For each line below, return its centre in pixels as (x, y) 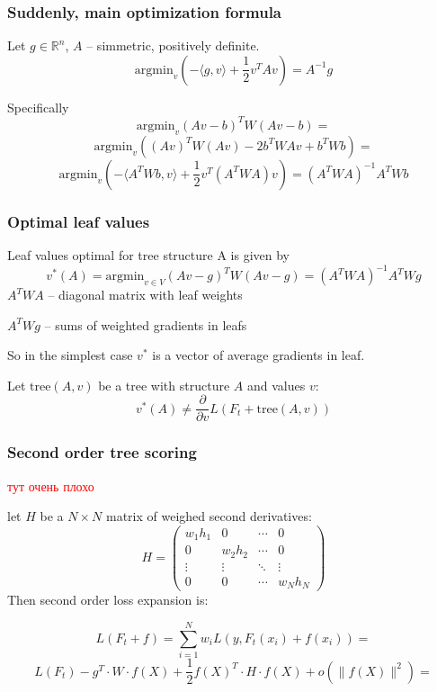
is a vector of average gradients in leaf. (259, 355)
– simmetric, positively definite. (173, 45)
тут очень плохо (51, 485)
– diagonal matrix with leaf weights (145, 295)
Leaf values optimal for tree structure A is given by (149, 254)
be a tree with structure (164, 385)
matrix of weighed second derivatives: (209, 516)
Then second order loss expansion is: (108, 600)
